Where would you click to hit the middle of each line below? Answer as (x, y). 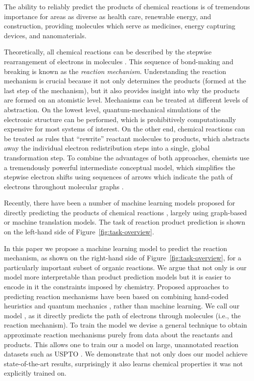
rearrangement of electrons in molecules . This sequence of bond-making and (119, 61)
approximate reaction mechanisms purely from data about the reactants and (118, 334)
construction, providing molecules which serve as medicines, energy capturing (120, 26)
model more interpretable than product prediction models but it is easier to (117, 277)
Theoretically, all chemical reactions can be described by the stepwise (108, 52)
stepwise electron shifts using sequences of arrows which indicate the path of (118, 177)
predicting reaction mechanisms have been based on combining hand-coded (116, 296)
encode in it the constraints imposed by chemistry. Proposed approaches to (116, 287)
